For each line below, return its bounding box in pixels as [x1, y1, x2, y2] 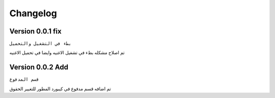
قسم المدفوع [9, 77, 39, 82]
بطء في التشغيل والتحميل [9, 41, 71, 47]
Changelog [9, 8, 57, 19]
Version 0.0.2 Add [9, 63, 69, 72]
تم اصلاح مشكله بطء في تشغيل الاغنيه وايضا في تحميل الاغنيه [9, 50, 125, 56]
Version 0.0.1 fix [9, 27, 62, 36]
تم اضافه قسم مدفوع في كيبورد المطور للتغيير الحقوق [9, 85, 112, 91]
